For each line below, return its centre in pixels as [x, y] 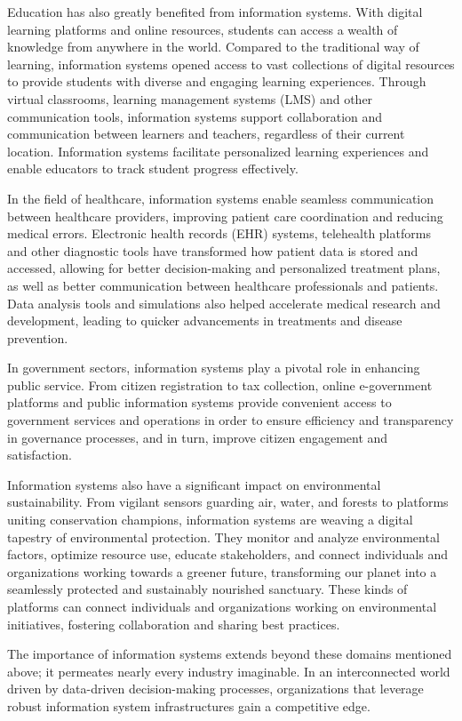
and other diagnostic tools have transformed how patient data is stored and [213, 250]
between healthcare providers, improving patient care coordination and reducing [225, 216]
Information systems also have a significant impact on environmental [194, 484]
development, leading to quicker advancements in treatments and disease [205, 320]
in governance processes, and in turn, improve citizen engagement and [198, 437]
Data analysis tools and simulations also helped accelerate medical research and [224, 303]
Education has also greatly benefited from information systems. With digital [215, 12]
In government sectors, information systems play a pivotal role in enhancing [214, 368]
